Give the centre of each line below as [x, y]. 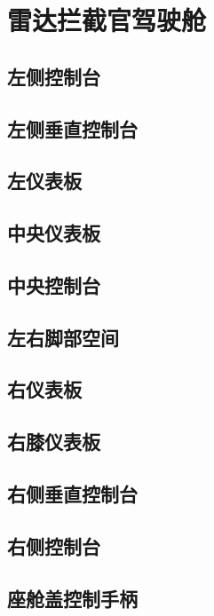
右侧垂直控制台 [72, 494]
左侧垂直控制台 [72, 128]
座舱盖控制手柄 [72, 598]
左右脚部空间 [63, 337]
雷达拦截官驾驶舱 [107, 20]
